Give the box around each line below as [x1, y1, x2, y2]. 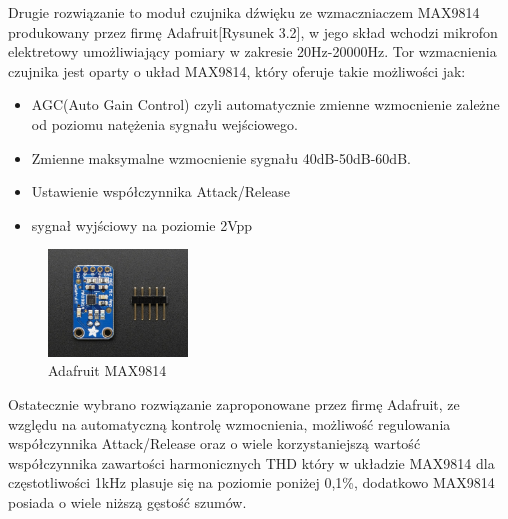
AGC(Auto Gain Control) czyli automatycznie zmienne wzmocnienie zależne [31, 94, 500, 115]
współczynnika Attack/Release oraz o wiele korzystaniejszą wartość [8, 433, 421, 454]
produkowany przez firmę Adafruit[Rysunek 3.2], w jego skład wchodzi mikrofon [8, 21, 498, 42]
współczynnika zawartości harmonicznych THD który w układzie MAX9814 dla [8, 452, 495, 473]
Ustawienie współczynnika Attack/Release [31, 181, 291, 202]
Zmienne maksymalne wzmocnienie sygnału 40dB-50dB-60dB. [31, 147, 411, 168]
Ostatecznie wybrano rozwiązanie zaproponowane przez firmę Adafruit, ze [8, 394, 460, 415]
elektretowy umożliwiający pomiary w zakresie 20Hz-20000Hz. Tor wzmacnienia [8, 41, 497, 62]
